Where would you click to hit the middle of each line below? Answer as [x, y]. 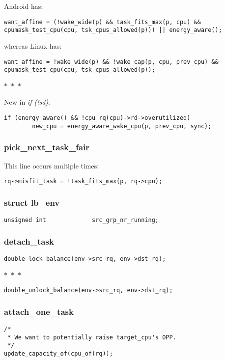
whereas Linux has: [33, 45]
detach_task [29, 241]
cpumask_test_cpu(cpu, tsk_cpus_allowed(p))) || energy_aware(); [113, 30]
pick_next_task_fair [47, 147]
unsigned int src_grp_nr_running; [81, 220]
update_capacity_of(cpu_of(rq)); [58, 353]
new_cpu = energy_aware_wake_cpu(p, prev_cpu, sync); [122, 126]
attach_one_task [39, 311]
